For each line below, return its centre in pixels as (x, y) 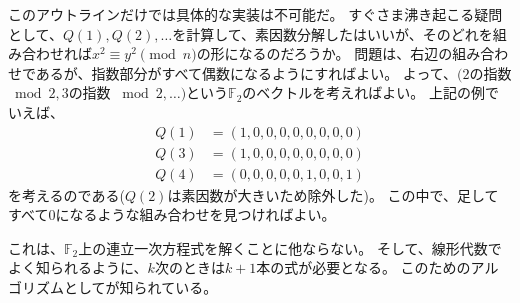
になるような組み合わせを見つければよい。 (195, 214)
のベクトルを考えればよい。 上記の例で (371, 92)
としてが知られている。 (140, 287)
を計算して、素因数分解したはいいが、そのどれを (332, 33)
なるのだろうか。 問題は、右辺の (345, 53)
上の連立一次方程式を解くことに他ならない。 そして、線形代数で (290, 247)
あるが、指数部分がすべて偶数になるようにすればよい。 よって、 (246, 72)
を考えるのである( (66, 194)
